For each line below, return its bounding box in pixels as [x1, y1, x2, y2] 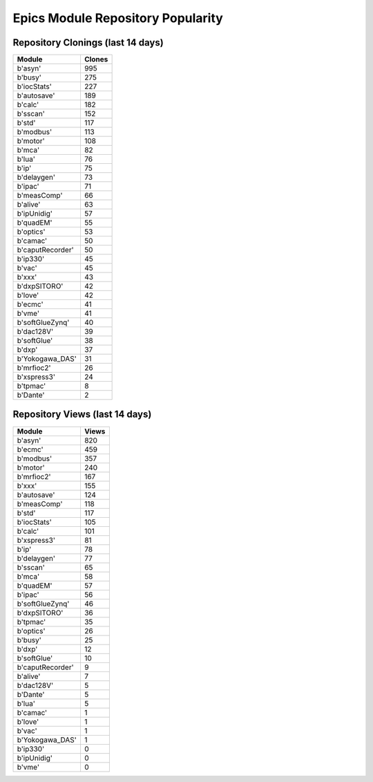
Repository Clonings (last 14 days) [12, 37, 164, 48]
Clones [84, 55, 108, 64]
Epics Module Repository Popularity [12, 10, 224, 26]
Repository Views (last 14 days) [12, 409, 152, 420]
